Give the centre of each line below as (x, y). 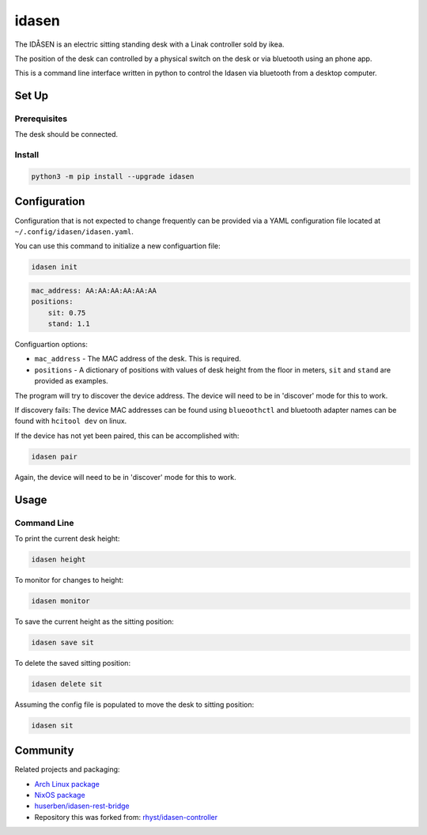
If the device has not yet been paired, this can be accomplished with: (127, 436)
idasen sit (52, 725)
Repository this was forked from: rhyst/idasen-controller (126, 817)
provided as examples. (71, 381)
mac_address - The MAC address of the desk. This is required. (138, 359)
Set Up (32, 96)
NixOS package (60, 795)
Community (44, 751)
